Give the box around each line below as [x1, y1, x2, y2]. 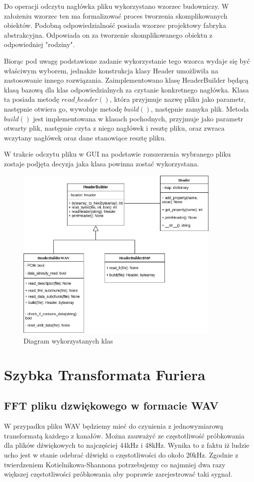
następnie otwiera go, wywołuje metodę [4, 103, 122, 114]
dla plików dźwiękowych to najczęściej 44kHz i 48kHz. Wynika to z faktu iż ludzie [4, 440, 250, 450]
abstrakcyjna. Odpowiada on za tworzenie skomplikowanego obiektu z [4, 29, 213, 40]
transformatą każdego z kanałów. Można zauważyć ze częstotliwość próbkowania [4, 430, 245, 440]
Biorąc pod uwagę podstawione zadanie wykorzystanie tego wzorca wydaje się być [4, 55, 250, 66]
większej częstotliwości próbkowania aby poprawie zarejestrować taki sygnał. [4, 469, 233, 479]
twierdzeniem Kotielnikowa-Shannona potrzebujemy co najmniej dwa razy [4, 459, 226, 469]
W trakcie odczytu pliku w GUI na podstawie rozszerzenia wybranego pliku [4, 149, 231, 159]
